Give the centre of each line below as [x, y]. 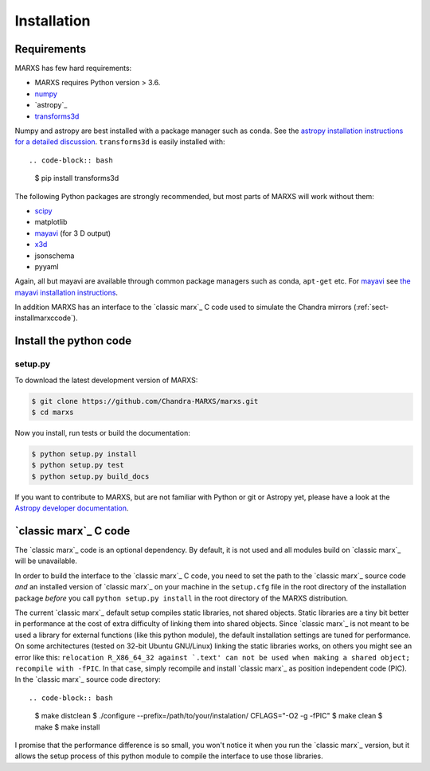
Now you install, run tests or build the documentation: [102, 433]
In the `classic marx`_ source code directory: [88, 679]
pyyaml [47, 266]
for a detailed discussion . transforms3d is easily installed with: [120, 142]
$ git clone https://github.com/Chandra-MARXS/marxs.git [145, 401]
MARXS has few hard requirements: [73, 68]
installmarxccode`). [47, 318]
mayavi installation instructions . [66, 292]
